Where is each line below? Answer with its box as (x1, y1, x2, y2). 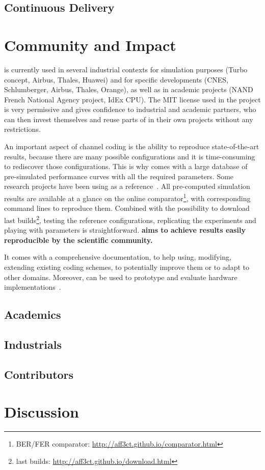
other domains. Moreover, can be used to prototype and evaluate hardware (4, 271, 237, 282)
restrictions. (4, 124, 41, 134)
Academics (4, 307, 61, 322)
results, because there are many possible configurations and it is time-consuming (4, 151, 255, 161)
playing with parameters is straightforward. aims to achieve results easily (4, 225, 246, 235)
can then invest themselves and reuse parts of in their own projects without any (4, 114, 253, 124)
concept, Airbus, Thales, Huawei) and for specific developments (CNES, (4, 74, 229, 85)
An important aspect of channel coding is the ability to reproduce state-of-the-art (4, 141, 259, 152)
